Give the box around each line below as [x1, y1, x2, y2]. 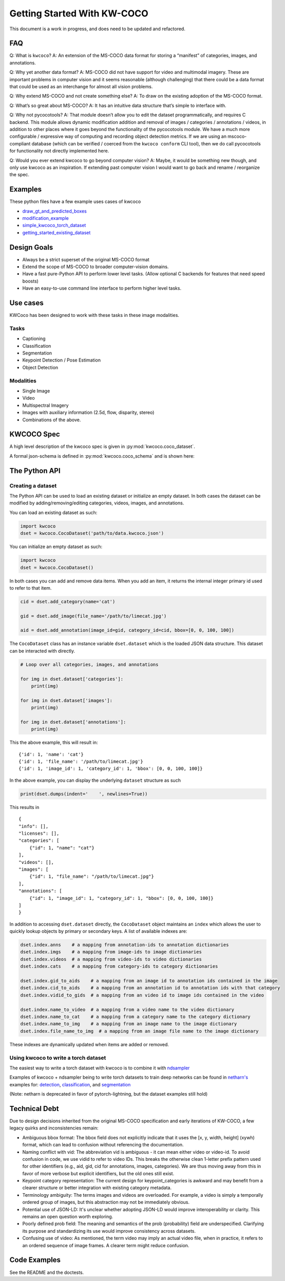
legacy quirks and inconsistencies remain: [9, 1125, 99, 1131]
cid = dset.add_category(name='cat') [20, 598, 116, 605]
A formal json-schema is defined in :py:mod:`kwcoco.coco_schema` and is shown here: [9, 453, 195, 459]
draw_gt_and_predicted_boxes [22, 208, 87, 214]
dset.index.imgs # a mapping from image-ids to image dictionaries [20, 949, 202, 955]
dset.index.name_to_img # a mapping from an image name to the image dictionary [20, 1021, 237, 1027]
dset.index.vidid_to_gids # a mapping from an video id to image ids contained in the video [20, 992, 264, 998]
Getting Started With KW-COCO [9, 8, 148, 19]
